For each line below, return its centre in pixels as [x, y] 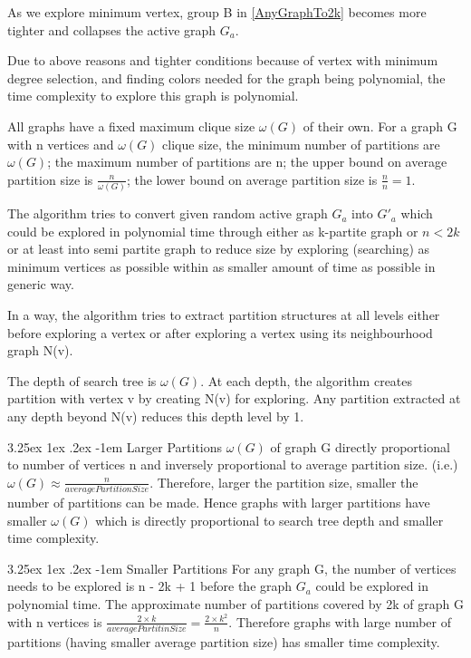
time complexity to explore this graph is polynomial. [153, 96]
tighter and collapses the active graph [112, 29]
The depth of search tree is [82, 380]
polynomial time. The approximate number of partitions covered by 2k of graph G [236, 604]
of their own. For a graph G [380, 126]
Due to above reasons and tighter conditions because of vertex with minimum [223, 60]
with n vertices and [61, 144]
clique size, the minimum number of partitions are [301, 144]
